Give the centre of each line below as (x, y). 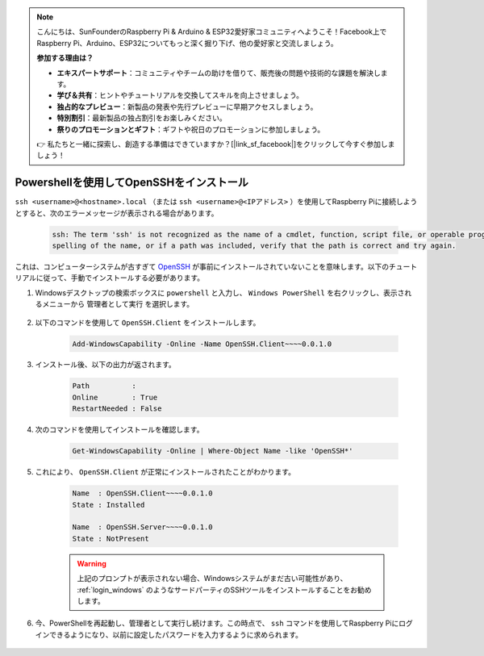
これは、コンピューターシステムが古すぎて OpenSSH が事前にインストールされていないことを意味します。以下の (202, 266)
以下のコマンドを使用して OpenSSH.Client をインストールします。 (148, 322)
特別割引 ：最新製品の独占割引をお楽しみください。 (142, 118)
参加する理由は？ (65, 58)
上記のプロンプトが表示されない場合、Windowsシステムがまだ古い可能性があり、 (212, 579)
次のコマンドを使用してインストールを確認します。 (119, 430)
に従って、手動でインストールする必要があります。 (120, 278)
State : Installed (108, 505)
